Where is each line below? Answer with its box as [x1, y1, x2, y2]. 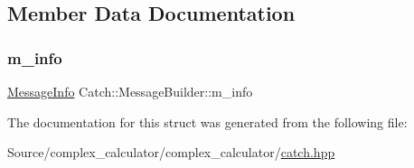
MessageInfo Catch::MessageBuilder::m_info [7, 82, 253, 100]
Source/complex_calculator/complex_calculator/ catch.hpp [7, 143, 335, 162]
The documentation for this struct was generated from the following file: [7, 112, 408, 131]
